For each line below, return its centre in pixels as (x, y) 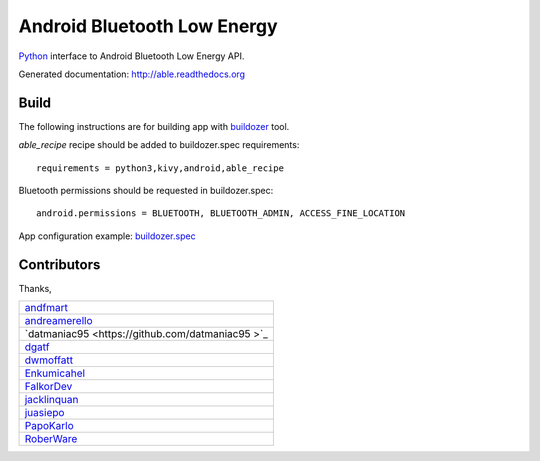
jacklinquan (51, 400)
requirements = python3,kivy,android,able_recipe (160, 168)
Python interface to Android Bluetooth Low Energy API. (131, 56)
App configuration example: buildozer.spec (107, 236)
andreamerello (58, 321)
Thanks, (35, 288)
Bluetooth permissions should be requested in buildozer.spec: (146, 191)
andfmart (46, 308)
